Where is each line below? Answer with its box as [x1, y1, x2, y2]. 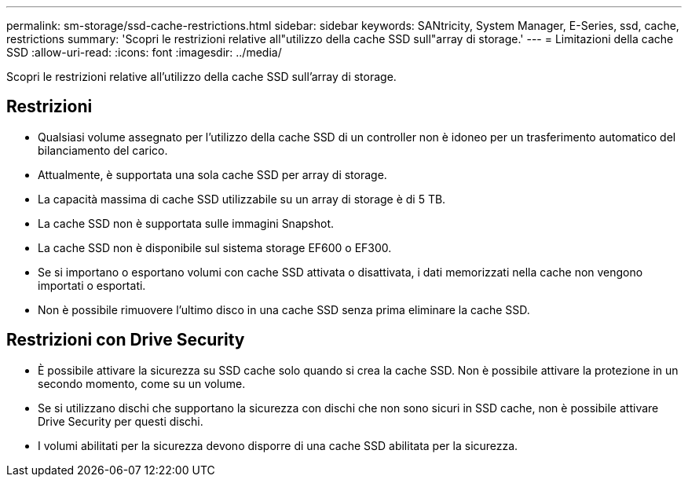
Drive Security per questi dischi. [38, 414, 203, 428]
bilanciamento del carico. [38, 143, 168, 157]
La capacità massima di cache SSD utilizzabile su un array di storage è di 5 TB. [38, 192, 446, 206]
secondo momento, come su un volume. [38, 376, 246, 390]
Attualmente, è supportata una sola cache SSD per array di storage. [38, 167, 387, 181]
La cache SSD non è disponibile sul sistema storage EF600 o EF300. [38, 240, 392, 254]
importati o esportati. [38, 278, 146, 292]
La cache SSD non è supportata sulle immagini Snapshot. [38, 216, 334, 230]
